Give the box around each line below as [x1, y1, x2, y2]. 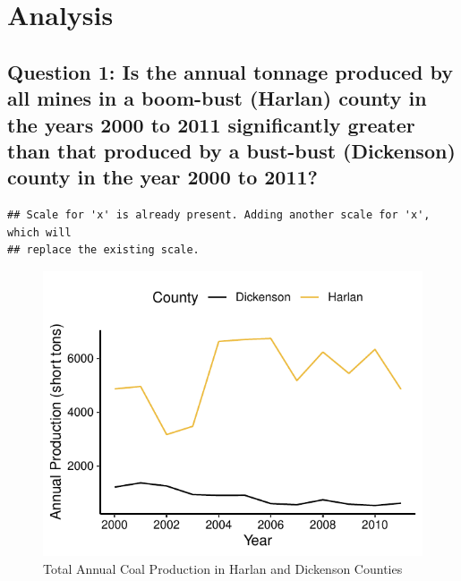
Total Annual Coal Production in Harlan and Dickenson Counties [43, 559, 403, 577]
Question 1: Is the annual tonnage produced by [7, 57, 453, 85]
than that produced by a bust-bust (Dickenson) [7, 136, 456, 164]
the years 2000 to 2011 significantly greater [7, 110, 415, 138]
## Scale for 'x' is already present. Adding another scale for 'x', [7, 209, 431, 222]
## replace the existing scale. [7, 244, 200, 257]
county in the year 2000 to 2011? [7, 163, 318, 191]
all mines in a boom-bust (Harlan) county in [7, 84, 427, 112]
